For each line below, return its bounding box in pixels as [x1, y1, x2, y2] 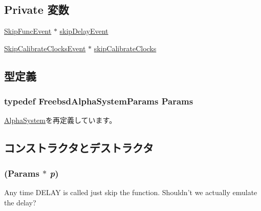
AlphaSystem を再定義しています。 [4, 115, 117, 125]
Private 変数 [4, 2, 69, 17]
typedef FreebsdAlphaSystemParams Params [4, 95, 193, 108]
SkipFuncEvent [4, 26, 52, 36]
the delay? [4, 197, 36, 207]
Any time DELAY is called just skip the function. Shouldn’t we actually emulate [4, 186, 257, 197]
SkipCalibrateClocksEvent [4, 43, 86, 53]
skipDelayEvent [59, 26, 108, 36]
